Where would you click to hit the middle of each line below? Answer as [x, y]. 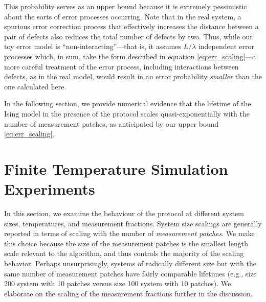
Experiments [50, 189]
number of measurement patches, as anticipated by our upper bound [112, 123]
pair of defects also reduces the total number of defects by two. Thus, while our [128, 36]
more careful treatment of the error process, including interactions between [121, 66]
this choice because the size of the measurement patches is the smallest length [126, 243]
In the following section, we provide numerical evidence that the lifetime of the [128, 103]
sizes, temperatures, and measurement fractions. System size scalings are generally [133, 223]
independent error [226, 46]
